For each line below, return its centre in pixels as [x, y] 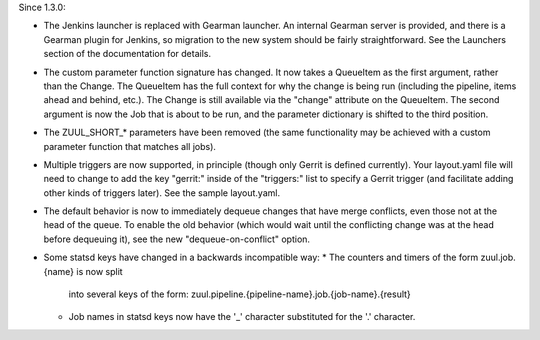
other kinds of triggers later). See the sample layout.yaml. [161, 192]
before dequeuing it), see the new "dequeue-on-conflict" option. [176, 239]
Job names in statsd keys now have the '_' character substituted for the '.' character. [242, 317]
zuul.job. [498, 257]
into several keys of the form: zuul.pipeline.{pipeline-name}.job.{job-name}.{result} [240, 294]
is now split [100, 271]
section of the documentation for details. [127, 54]
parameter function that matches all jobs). [130, 146]
